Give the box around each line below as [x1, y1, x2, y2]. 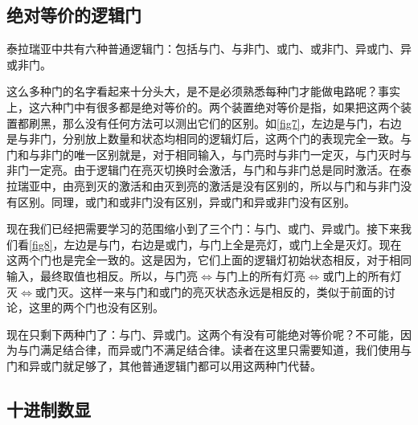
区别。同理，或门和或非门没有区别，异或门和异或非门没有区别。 [17, 193, 355, 210]
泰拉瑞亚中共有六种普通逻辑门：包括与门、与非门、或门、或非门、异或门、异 [6, 40, 412, 57]
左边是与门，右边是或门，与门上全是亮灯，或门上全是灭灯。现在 [64, 235, 402, 252]
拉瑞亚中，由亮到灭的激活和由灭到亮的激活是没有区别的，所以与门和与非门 [6, 177, 400, 194]
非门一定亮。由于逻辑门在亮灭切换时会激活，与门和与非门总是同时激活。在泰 [6, 161, 412, 178]
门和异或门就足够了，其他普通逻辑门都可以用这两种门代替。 [6, 357, 322, 374]
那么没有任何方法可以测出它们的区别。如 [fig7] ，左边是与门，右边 [62, 114, 402, 131]
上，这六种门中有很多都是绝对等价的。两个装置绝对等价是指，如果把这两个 [6, 98, 400, 115]
